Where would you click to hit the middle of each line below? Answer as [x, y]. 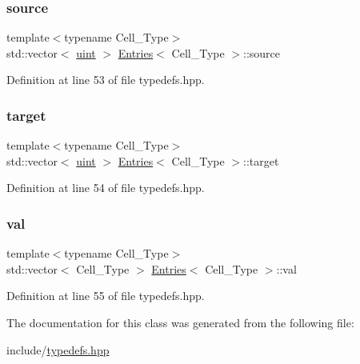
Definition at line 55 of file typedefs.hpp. [106, 296]
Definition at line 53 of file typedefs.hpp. [106, 80]
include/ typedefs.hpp [58, 349]
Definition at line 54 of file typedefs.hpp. [106, 188]
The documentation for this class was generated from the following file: [180, 322]
